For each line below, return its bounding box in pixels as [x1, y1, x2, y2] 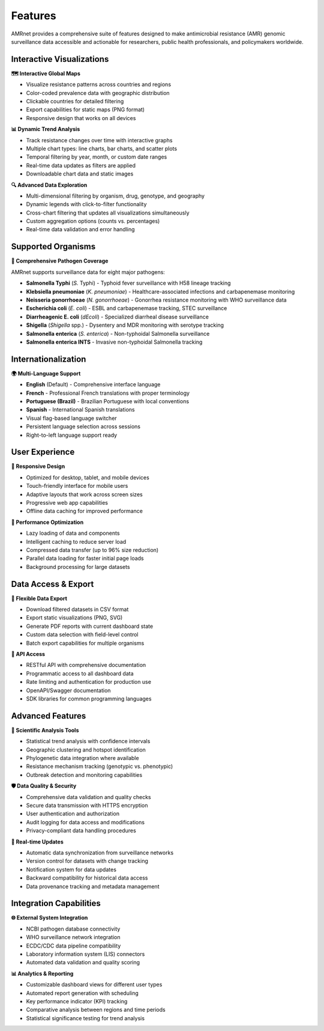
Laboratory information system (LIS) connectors [26, 950, 145, 958]
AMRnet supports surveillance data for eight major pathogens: [11, 268, 165, 276]
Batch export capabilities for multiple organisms [26, 639, 145, 646]
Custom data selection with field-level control [26, 631, 139, 638]
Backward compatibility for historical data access [26, 874, 148, 881]
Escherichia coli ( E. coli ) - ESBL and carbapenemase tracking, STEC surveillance [26, 305, 227, 312]
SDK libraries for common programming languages [26, 695, 152, 702]
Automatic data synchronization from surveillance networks [26, 849, 174, 856]
